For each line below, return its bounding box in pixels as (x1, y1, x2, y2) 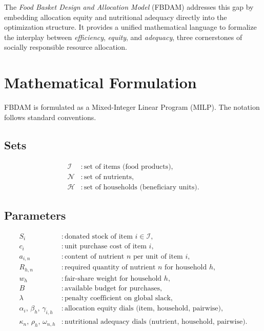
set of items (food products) (84, 163, 171, 170)
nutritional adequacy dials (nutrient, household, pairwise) (64, 318, 246, 326)
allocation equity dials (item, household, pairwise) (64, 305, 221, 313)
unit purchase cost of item (64, 243, 147, 250)
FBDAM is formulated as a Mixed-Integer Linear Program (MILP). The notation (4, 102, 260, 112)
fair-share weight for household (64, 275, 162, 282)
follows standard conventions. (4, 111, 96, 122)
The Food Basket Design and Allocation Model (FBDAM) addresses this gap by (4, 2, 254, 12)
